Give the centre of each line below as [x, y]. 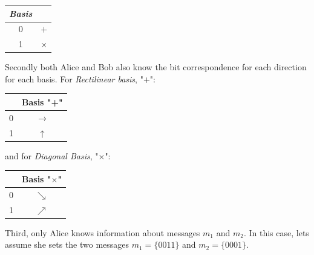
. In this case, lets [276, 232]
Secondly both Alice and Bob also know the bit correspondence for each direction [156, 67]
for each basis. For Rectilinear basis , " [74, 78]
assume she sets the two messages [67, 244]
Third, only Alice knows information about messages [103, 232]
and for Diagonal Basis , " [52, 155]
